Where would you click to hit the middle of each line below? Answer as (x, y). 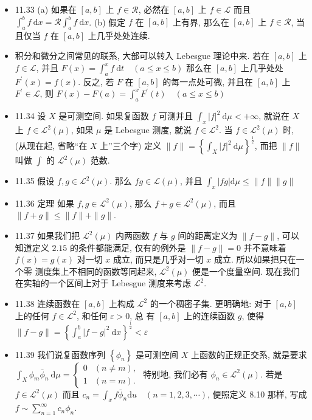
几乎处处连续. (123, 35)
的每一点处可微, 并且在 (208, 81)
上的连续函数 (210, 315)
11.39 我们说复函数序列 (60, 354)
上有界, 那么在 (201, 22)
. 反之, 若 (96, 81)
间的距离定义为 (208, 235)
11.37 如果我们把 (47, 235)
